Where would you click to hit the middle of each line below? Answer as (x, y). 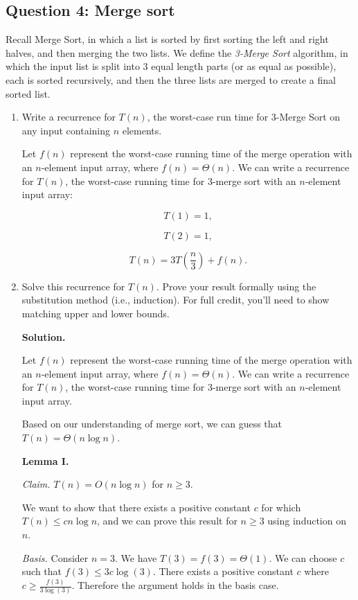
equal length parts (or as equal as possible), (244, 66)
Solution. (44, 336)
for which (281, 507)
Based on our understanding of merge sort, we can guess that (152, 424)
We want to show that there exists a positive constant (136, 507)
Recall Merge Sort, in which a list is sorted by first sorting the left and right (167, 39)
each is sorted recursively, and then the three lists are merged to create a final (171, 79)
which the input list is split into (73, 66)
